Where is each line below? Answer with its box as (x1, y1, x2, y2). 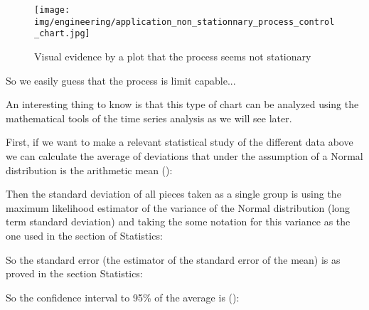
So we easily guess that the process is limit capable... (6, 73, 236, 87)
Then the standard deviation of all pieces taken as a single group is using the (6, 186, 341, 201)
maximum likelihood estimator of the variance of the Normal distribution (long (6, 200, 351, 215)
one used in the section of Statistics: (6, 228, 163, 242)
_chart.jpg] (34, 28, 90, 39)
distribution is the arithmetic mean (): (6, 162, 173, 177)
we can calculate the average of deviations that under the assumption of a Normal (6, 148, 363, 163)
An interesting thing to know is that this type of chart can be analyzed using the (6, 97, 359, 112)
